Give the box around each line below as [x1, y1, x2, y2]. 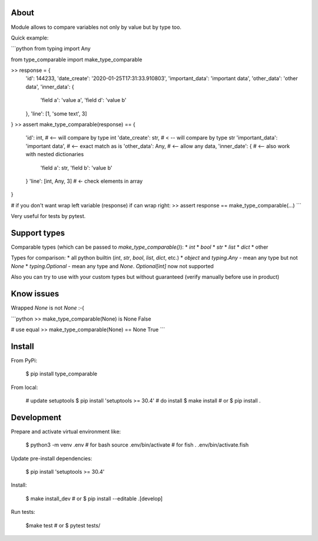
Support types [11, 227, 65, 238]
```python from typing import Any [11, 45, 91, 52]
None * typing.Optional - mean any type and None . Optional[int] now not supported [11, 262, 214, 269]
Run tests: [11, 509, 35, 516]
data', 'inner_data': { [25, 83, 74, 90]
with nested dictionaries [25, 151, 84, 158]
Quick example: [11, 34, 49, 41]
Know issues [11, 289, 59, 299]
